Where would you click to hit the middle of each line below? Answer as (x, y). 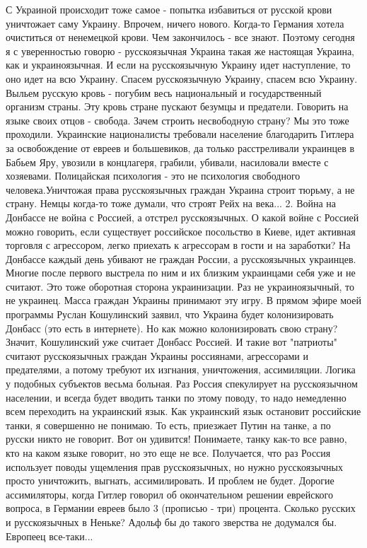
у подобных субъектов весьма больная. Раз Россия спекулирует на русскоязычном (182, 384)
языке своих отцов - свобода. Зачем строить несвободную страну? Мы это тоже (177, 120)
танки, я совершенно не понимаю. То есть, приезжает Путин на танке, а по (168, 425)
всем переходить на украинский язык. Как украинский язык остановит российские (183, 411)
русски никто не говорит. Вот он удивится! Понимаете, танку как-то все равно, (176, 439)
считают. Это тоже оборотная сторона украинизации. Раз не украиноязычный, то (180, 286)
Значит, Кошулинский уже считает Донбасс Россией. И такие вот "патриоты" (171, 342)
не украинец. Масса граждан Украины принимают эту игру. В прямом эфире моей (183, 300)
